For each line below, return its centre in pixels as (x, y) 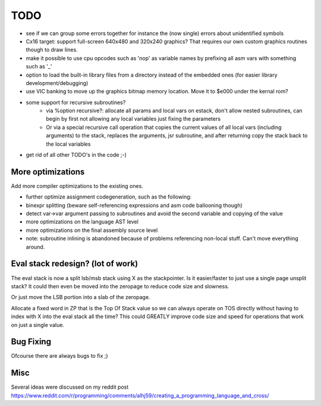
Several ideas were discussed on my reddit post (70, 387)
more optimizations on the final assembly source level (92, 230)
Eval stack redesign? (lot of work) (75, 264)
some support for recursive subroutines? (76, 102)
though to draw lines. (52, 50)
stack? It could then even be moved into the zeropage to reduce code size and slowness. (120, 286)
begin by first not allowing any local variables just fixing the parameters (133, 119)
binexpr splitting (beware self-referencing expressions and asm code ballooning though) (134, 205)
